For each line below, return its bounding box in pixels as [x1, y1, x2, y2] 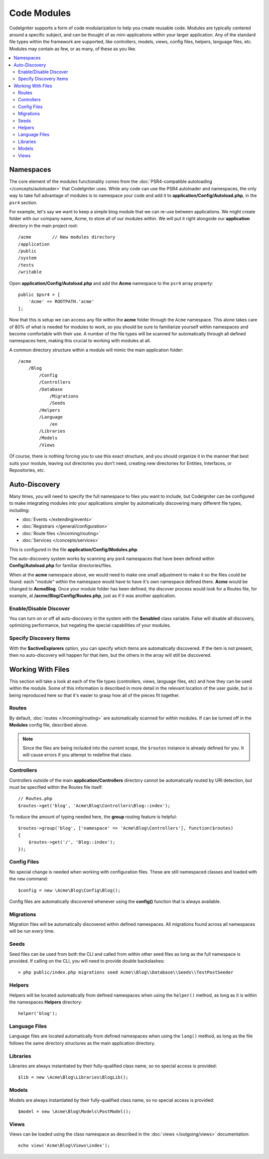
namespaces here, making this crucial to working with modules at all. [9, 338, 151, 344]
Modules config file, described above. [9, 722, 88, 728]
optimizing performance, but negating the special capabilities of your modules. [9, 622, 171, 628]
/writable [18, 269, 42, 275]
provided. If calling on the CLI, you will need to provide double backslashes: [9, 958, 165, 964]
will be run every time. [9, 928, 55, 934]
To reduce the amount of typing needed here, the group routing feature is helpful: [9, 814, 177, 820]
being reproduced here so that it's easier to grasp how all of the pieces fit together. [9, 692, 180, 698]
